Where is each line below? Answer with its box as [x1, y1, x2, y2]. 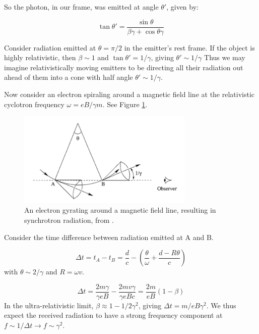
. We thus [206, 300, 236, 310]
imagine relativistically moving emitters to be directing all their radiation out [4, 62, 243, 72]
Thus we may [204, 52, 245, 63]
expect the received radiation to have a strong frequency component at [4, 310, 223, 320]
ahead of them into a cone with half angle [4, 72, 133, 82]
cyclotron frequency [4, 99, 64, 109]
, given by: [166, 2, 199, 12]
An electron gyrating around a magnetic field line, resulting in [24, 205, 216, 215]
